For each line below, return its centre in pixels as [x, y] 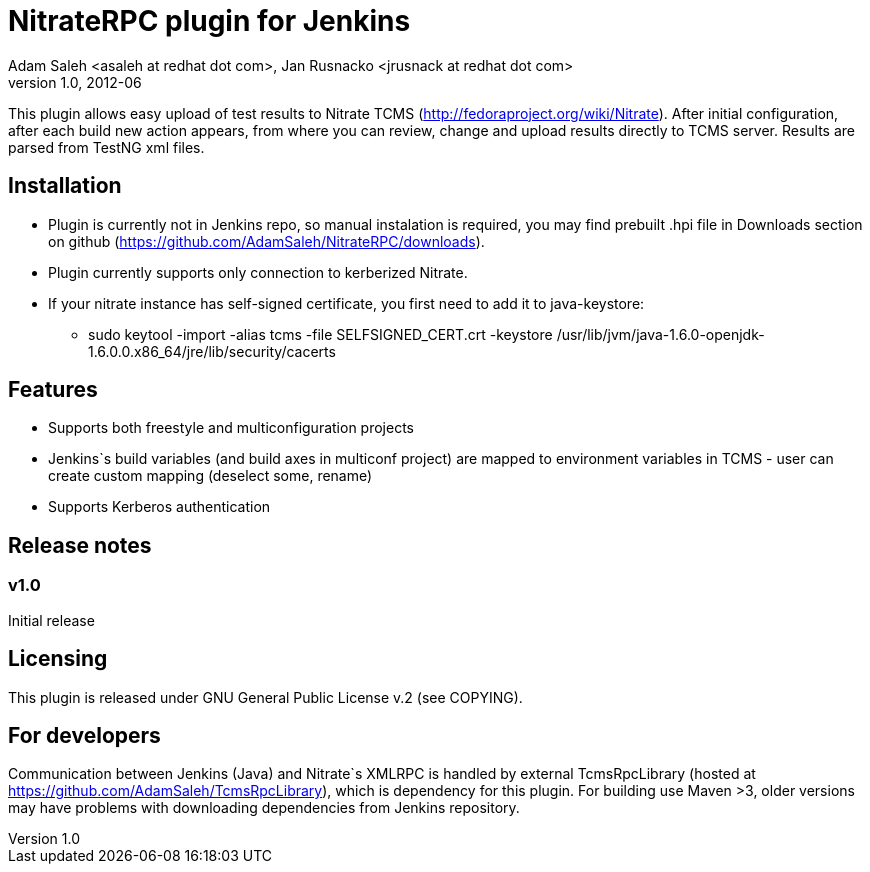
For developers [84, 735]
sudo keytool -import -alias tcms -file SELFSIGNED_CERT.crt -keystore [320, 334]
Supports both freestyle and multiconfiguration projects [231, 428]
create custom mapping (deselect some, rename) [210, 476]
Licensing [58, 659]
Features [53, 390]
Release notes [80, 545]
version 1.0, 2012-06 [75, 82]
